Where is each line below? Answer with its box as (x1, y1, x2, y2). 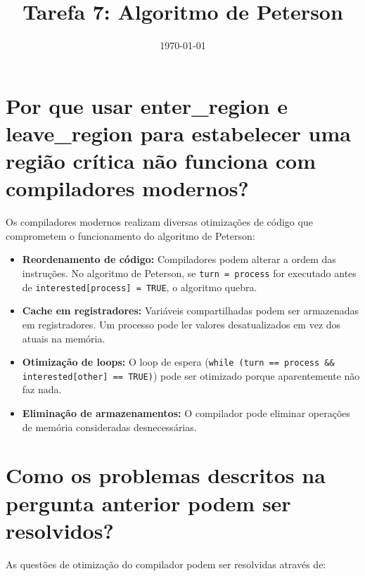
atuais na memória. (22, 331, 105, 345)
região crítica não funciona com (6, 146, 316, 175)
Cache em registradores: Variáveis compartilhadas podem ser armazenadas (22, 303, 359, 318)
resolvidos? (6, 516, 114, 544)
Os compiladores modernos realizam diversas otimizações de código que (6, 215, 313, 229)
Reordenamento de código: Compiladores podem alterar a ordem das (22, 252, 336, 267)
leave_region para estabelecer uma (6, 118, 351, 147)
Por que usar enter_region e (6, 91, 288, 120)
